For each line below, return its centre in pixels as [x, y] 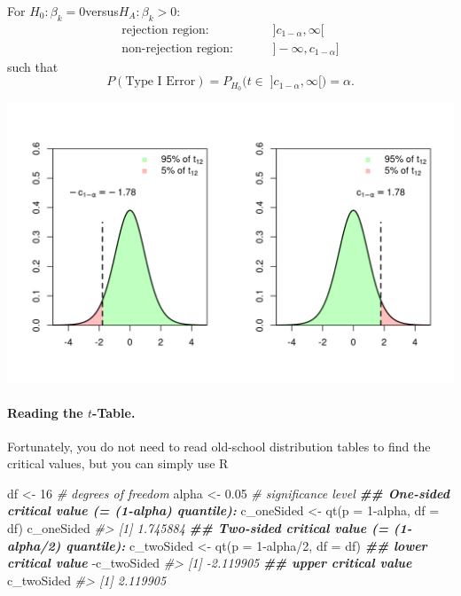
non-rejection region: [177, 48]
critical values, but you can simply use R [118, 463]
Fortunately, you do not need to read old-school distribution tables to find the [219, 446]
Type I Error [160, 82]
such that [33, 66]
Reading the [45, 412]
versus [102, 11]
